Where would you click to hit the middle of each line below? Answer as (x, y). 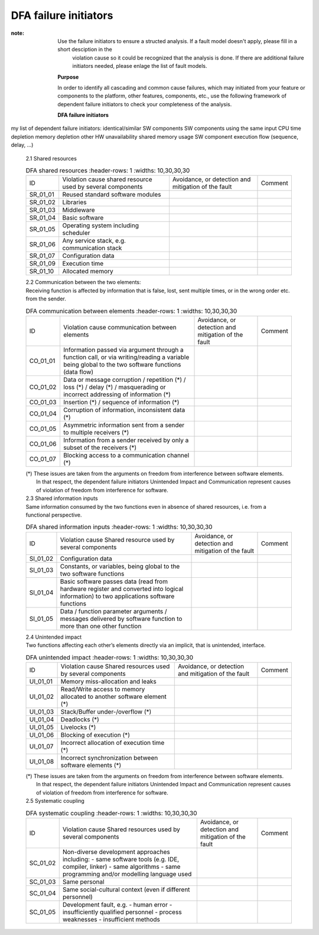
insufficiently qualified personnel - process (122, 912)
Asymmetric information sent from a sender (124, 425)
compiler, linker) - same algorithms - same (121, 867)
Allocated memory (88, 272)
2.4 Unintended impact (54, 637)
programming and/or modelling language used (127, 874)
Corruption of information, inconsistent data (124, 410)
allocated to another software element (113, 697)
